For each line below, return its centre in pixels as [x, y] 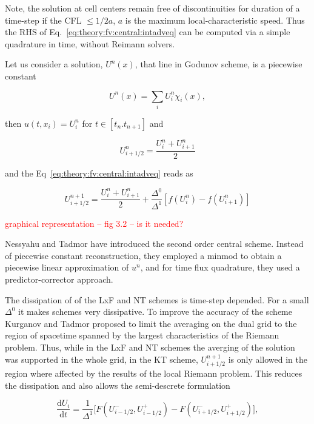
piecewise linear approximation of [67, 267]
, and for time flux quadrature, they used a [220, 267]
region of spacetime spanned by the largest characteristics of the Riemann [142, 335]
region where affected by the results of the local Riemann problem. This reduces [154, 373]
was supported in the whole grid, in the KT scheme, [102, 359]
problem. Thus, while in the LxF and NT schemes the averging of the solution [150, 347]
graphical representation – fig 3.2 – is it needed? [94, 223]
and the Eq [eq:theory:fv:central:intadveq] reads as [99, 173]
